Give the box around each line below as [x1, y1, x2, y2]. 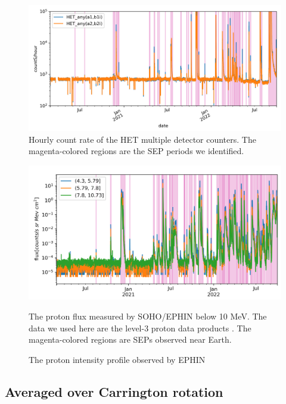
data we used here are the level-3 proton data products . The [29, 321, 251, 334]
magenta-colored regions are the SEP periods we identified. [29, 145, 244, 157]
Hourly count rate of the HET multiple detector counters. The [29, 133, 256, 145]
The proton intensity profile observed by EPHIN [29, 353, 206, 365]
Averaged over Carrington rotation [5, 382, 223, 400]
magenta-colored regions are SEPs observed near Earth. [29, 333, 232, 346]
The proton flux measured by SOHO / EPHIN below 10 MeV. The [29, 310, 267, 322]
